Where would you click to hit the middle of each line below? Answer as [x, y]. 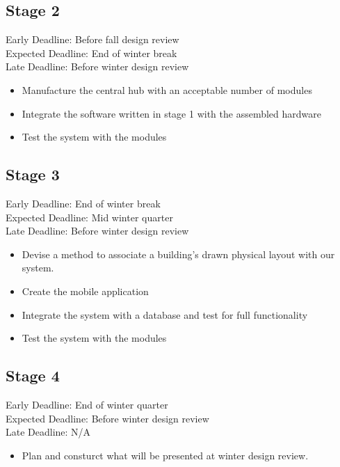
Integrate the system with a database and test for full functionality [165, 314]
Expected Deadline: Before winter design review [107, 418]
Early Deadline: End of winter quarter [87, 404]
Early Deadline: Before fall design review [92, 39]
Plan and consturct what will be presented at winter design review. [165, 455]
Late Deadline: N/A [48, 432]
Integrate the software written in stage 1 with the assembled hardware [171, 113]
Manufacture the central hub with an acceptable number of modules [167, 89]
